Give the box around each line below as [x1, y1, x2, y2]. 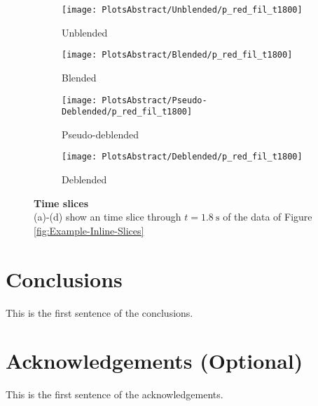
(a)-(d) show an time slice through [34, 209, 181, 224]
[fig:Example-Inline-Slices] [34, 223, 144, 237]
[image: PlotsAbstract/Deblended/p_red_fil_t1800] [62, 152, 303, 162]
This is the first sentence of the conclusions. [6, 305, 193, 320]
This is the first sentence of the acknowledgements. [6, 387, 223, 402]
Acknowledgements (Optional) [6, 346, 303, 375]
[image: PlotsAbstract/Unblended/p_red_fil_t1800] [62, 5, 303, 15]
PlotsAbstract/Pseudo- [102, 95, 207, 105]
